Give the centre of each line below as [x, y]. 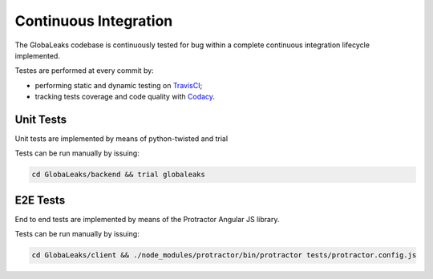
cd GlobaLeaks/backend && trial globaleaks [119, 175]
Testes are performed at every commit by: [84, 71]
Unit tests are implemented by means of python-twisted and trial [121, 139]
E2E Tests [40, 200]
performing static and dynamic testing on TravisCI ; [119, 85]
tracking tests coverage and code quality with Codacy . [125, 97]
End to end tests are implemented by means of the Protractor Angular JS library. [147, 219]
